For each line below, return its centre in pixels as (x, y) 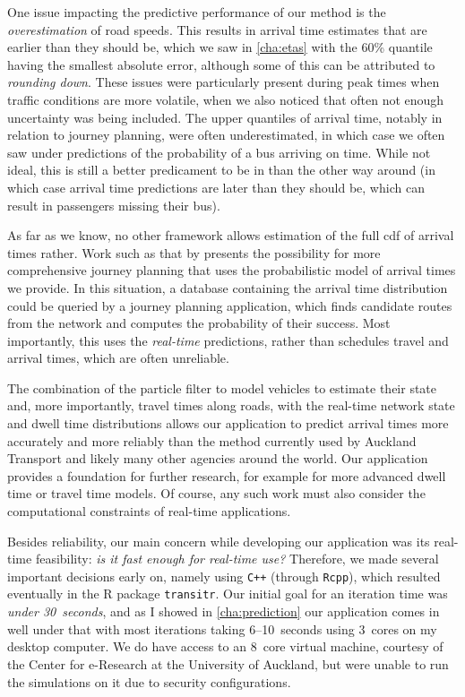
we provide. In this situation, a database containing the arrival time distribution (228, 287)
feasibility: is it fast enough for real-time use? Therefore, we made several (237, 559)
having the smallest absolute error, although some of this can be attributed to (221, 64)
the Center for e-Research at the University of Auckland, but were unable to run (228, 663)
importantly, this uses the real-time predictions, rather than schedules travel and (228, 340)
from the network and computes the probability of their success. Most (199, 323)
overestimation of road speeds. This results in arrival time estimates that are (217, 29)
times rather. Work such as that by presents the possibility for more (194, 252)
